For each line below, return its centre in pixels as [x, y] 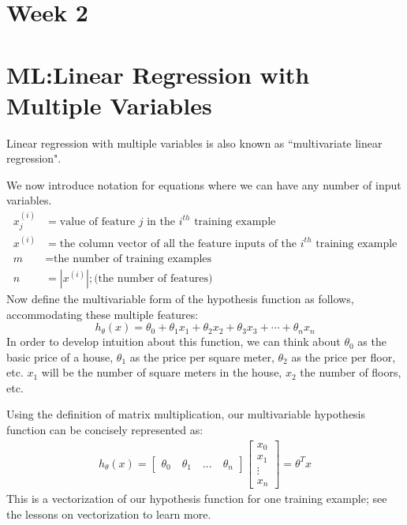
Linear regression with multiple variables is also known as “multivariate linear [194, 142]
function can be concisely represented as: [105, 430]
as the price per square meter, [202, 356]
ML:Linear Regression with [158, 74]
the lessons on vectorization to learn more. [109, 514]
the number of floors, [351, 372]
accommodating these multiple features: [103, 314]
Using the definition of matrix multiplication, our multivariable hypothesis [186, 414]
